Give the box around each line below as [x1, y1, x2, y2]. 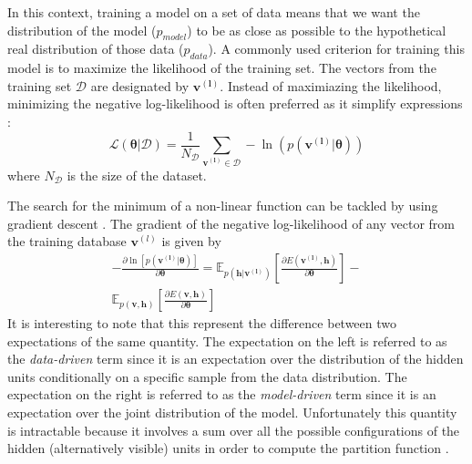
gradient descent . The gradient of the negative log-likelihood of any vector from [7, 213, 456, 232]
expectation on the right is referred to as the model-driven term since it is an [7, 385, 436, 404]
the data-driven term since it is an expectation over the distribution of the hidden [7, 349, 464, 368]
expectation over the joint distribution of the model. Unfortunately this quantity [7, 403, 457, 422]
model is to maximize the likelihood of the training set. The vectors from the [7, 58, 436, 77]
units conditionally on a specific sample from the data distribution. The [7, 366, 407, 386]
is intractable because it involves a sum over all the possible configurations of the [7, 420, 460, 439]
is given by [161, 232, 221, 251]
